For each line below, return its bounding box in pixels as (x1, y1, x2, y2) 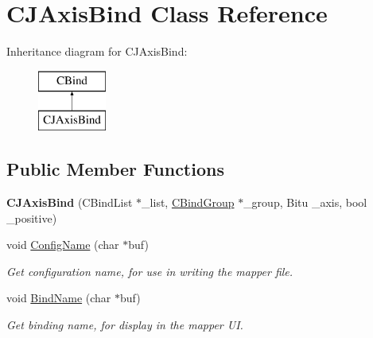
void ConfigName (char (6, 236, 119, 253)
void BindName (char (6, 289, 111, 306)
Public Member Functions (6, 157, 224, 181)
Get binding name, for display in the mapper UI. (6, 317, 243, 333)
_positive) (6, 209, 57, 226)
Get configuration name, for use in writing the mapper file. (6, 262, 293, 279)
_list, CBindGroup (142, 194, 235, 211)
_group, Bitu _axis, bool (243, 194, 367, 211)
